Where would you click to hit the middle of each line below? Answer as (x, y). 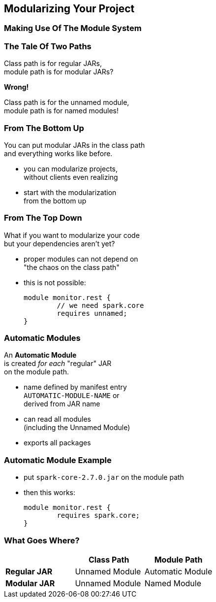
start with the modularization (70, 192)
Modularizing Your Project (69, 9)
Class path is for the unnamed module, (67, 102)
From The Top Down (43, 218)
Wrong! (16, 87)
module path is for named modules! (62, 111)
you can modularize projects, (71, 168)
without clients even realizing (71, 177)
